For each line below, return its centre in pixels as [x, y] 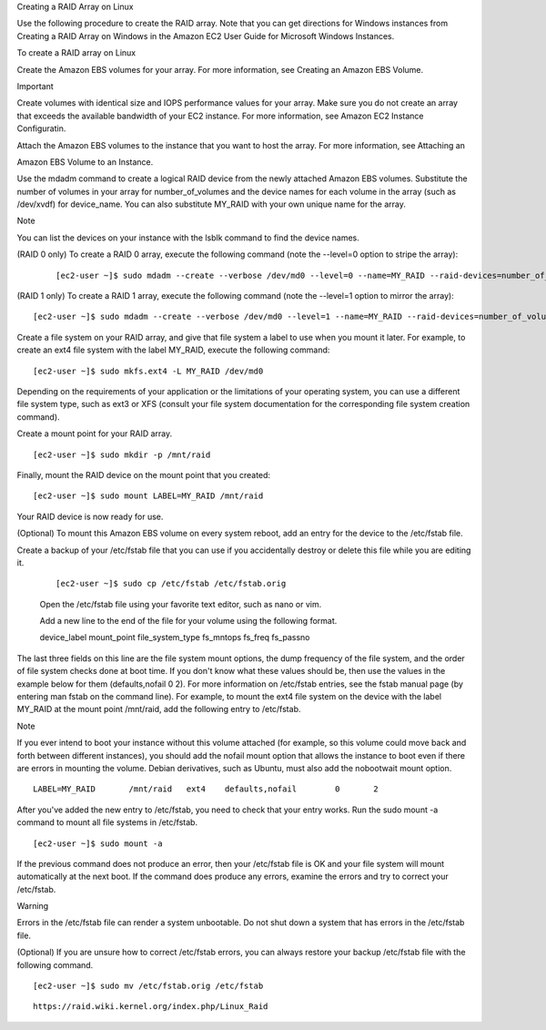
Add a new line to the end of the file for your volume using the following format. [188, 621]
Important [35, 86]
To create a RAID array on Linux [76, 53]
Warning [33, 906]
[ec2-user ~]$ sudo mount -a [98, 843]
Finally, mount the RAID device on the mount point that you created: [144, 474]
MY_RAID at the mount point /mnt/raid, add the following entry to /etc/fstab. [159, 709]
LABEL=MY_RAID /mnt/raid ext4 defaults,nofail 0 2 [206, 789]
